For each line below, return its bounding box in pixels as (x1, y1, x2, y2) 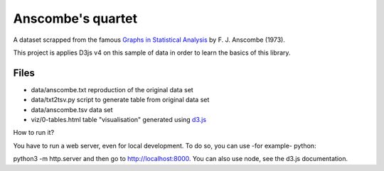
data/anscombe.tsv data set (31, 105, 113, 114)
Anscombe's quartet (13, 11, 138, 26)
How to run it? (13, 128, 55, 137)
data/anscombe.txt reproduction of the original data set (31, 85, 193, 94)
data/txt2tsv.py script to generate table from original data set (31, 96, 210, 104)
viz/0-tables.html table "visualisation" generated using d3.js (31, 116, 206, 124)
